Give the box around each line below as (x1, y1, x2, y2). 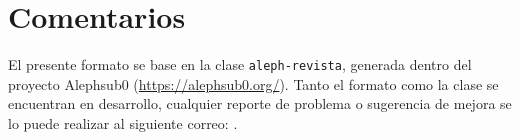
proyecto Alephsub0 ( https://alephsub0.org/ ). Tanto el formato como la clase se (8, 73, 499, 94)
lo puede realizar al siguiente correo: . (8, 112, 238, 133)
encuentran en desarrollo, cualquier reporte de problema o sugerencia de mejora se (8, 93, 512, 114)
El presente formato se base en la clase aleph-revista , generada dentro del (8, 54, 472, 75)
